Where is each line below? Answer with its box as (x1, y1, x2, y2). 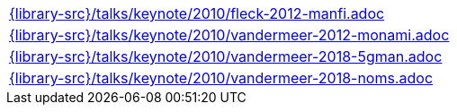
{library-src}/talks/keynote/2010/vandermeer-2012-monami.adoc (9, 26, 450, 44)
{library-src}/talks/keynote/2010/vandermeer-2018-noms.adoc (9, 69, 434, 87)
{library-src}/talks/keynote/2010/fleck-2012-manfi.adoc (9, 4, 385, 22)
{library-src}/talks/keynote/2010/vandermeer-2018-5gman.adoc (9, 47, 443, 65)
